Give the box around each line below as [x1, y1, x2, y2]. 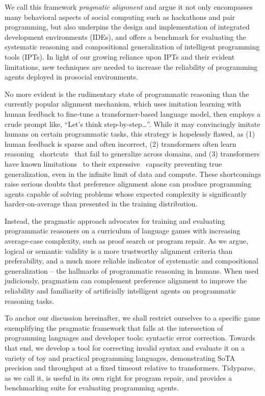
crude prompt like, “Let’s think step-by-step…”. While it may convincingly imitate [5, 118, 260, 129]
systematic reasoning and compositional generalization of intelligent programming [5, 41, 260, 52]
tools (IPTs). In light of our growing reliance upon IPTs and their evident [5, 51, 235, 62]
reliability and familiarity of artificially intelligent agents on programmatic [5, 285, 236, 296]
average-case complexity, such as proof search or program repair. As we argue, [5, 235, 248, 246]
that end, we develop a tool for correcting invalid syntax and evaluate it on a [5, 342, 245, 353]
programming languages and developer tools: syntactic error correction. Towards [5, 332, 255, 343]
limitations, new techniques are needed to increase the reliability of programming [5, 61, 258, 72]
